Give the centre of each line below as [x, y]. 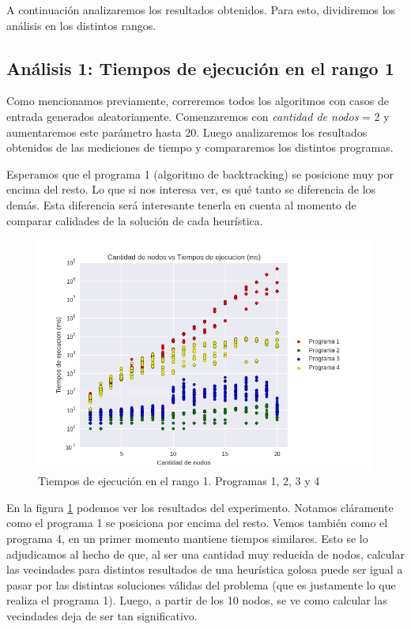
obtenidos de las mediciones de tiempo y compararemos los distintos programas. [200, 147]
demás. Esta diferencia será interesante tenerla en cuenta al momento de [181, 204]
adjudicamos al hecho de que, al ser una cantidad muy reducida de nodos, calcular [205, 554]
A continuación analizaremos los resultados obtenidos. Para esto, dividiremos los [201, 9]
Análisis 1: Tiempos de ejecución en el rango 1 [200, 68]
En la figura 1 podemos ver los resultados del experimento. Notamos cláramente [200, 507]
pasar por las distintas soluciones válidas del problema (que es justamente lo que [201, 584]
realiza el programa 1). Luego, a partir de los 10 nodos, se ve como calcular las [197, 600]
